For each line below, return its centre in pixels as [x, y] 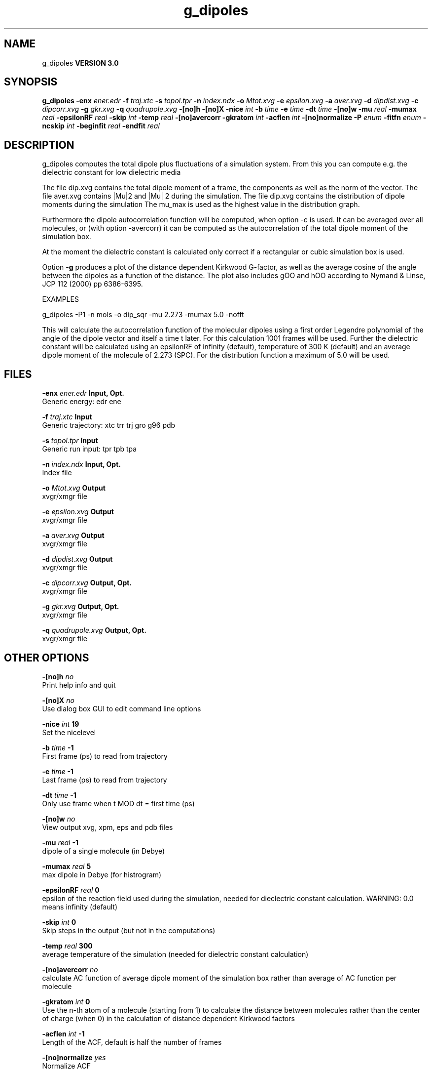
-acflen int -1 [63, 1033]
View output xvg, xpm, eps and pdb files [108, 827]
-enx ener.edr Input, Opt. [83, 393]
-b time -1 [58, 747]
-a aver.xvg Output [73, 536]
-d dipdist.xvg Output [77, 559]
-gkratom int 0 [66, 1001]
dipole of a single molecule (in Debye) [104, 851]
